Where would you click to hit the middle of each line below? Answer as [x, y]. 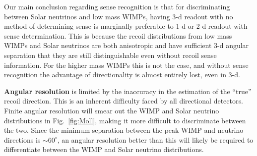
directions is [22, 139]
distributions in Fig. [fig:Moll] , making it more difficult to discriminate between [125, 120]
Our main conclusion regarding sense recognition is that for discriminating [117, 6]
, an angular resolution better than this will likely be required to [155, 139]
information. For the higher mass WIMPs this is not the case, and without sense [126, 65]
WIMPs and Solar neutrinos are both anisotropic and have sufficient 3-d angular [127, 45]
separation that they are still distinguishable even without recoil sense [110, 55]
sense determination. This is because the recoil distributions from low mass [118, 35]
